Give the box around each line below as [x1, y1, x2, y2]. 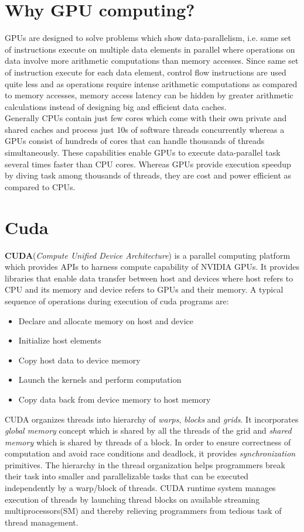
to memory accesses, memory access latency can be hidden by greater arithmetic [5, 89, 293, 101]
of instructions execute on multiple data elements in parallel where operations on [5, 43, 295, 55]
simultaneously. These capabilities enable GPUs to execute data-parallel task [5, 146, 281, 159]
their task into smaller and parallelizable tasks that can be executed [5, 470, 249, 482]
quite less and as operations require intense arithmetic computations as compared [5, 77, 298, 90]
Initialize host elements [18, 334, 101, 346]
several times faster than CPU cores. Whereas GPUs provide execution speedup [5, 157, 291, 170]
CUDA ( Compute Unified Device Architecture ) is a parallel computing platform [5, 249, 291, 261]
